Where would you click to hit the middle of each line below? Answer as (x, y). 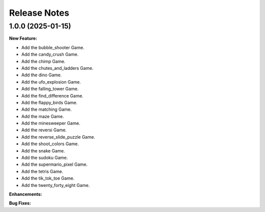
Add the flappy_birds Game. (50, 102)
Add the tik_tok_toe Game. (48, 178)
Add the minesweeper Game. (51, 123)
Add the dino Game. (42, 75)
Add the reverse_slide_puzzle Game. (58, 137)
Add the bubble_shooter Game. (53, 47)
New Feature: (23, 38)
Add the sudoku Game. (45, 158)
